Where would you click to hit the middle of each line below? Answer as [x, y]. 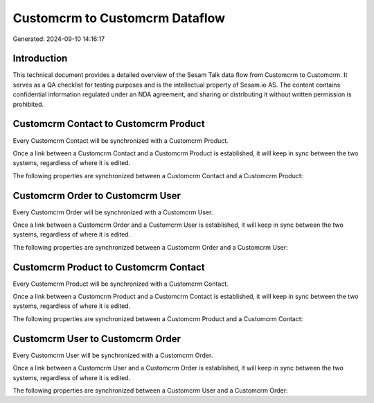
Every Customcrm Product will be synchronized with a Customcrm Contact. [121, 284]
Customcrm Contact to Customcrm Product [109, 124]
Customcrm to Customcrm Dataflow [119, 18]
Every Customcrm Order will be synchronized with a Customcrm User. [113, 212]
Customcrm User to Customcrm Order [97, 339]
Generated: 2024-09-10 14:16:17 [59, 39]
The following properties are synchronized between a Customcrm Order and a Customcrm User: [150, 247]
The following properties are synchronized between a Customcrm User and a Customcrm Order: [150, 390]
